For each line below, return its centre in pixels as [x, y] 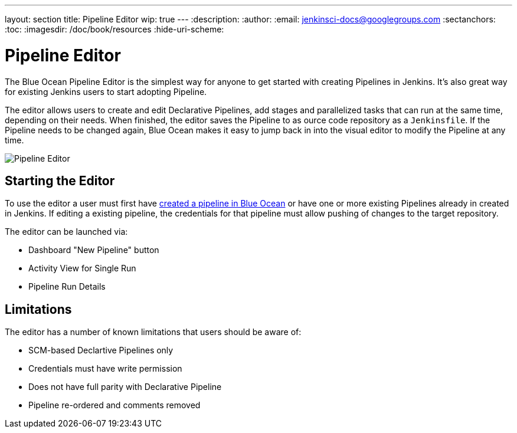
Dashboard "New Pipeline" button [94, 250]
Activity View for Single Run [82, 268]
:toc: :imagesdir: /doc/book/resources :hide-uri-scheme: [114, 29]
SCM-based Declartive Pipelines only [101, 350]
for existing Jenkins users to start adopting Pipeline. [106, 91]
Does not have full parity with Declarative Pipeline [125, 387]
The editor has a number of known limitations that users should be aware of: [153, 332]
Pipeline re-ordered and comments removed [114, 405]
